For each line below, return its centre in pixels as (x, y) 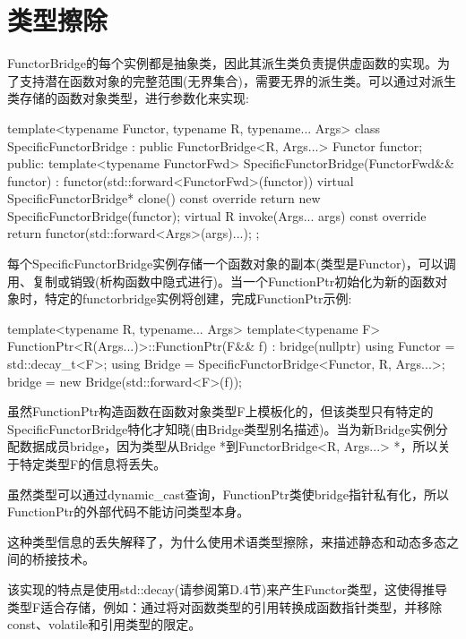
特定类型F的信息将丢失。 (93, 464)
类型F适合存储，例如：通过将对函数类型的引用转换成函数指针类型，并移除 (225, 606)
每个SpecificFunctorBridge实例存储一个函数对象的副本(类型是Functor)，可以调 (232, 264)
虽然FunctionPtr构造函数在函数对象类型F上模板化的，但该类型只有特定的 (220, 411)
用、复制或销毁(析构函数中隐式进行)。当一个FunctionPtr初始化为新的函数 (221, 281)
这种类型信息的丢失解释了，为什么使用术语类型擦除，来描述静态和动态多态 (227, 541)
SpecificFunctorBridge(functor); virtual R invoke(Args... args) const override (217, 215)
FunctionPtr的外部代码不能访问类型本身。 (129, 511)
